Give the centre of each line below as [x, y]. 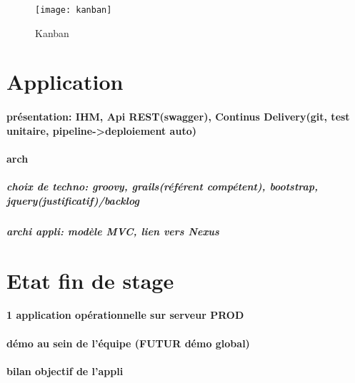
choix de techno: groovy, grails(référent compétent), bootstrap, [162, 187]
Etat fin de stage [90, 280]
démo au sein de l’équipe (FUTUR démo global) [128, 343]
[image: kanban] [74, 10]
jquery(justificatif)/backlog [73, 200]
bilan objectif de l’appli [65, 371]
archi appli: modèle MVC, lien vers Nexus [113, 231]
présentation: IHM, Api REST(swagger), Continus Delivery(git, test [178, 117]
